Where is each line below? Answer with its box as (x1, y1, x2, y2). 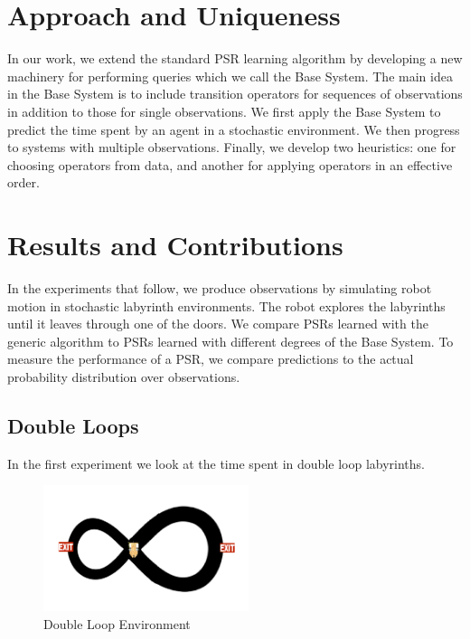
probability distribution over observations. (7, 367, 240, 386)
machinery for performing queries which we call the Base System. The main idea (7, 66, 453, 85)
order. (7, 173, 40, 192)
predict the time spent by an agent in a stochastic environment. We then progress (7, 119, 460, 138)
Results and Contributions (7, 226, 343, 263)
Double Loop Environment (43, 614, 191, 633)
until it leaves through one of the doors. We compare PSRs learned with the (7, 314, 428, 333)
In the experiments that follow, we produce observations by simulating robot (7, 279, 432, 297)
